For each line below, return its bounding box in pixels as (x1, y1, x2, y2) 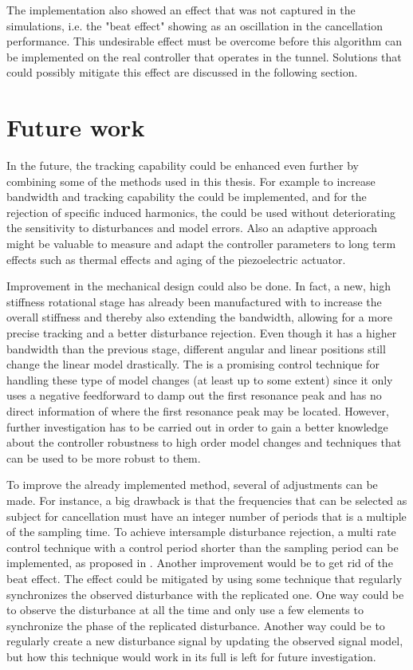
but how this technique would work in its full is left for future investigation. (6, 648, 376, 664)
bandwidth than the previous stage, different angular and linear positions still (6, 340, 386, 357)
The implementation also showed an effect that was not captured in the (6, 2, 356, 18)
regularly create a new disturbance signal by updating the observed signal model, (6, 633, 403, 649)
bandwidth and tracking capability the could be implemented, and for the (6, 188, 367, 205)
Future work (6, 111, 145, 144)
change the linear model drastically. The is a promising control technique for (6, 356, 380, 372)
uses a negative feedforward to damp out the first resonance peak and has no (6, 387, 382, 404)
